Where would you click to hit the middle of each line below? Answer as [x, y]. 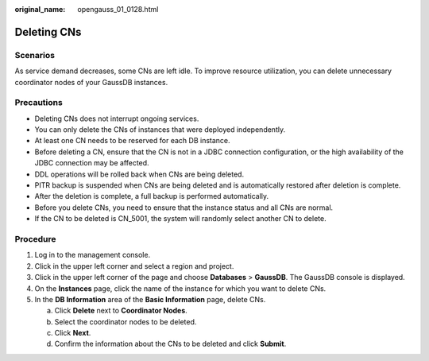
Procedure [35, 239]
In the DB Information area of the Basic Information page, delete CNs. [150, 299]
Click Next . [73, 333]
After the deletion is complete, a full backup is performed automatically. [152, 196]
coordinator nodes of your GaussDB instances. [91, 82]
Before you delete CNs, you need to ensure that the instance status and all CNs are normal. [184, 208]
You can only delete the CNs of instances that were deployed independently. [160, 130]
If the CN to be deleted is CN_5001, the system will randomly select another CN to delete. [180, 219]
